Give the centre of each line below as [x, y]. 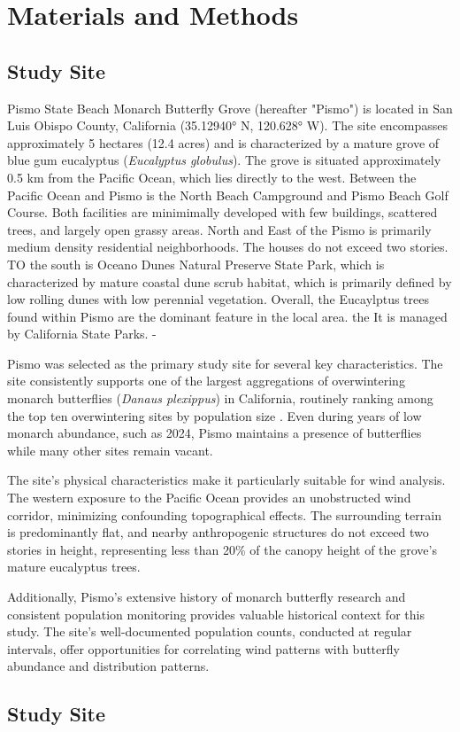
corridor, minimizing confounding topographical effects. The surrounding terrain [224, 514]
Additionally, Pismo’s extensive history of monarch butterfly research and [207, 597]
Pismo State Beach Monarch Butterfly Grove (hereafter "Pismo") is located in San [230, 108]
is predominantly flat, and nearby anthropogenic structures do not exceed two [218, 532]
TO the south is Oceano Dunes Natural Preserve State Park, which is [196, 264]
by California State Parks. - [82, 334]
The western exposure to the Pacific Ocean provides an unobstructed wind [209, 498]
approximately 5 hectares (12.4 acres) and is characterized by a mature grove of [223, 142]
